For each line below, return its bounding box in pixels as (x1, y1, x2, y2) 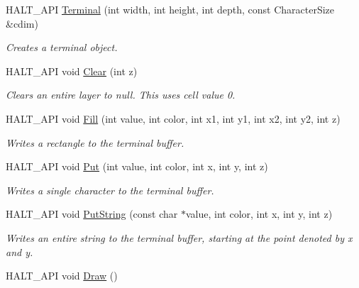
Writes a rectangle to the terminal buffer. (6, 135, 184, 150)
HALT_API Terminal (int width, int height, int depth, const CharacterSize (6, 2, 335, 16)
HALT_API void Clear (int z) (6, 63, 138, 78)
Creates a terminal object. (6, 40, 118, 55)
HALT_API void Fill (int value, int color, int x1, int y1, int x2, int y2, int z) (6, 111, 341, 126)
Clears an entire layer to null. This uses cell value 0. (6, 87, 236, 102)
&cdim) (6, 16, 38, 31)
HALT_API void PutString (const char (6, 206, 178, 221)
